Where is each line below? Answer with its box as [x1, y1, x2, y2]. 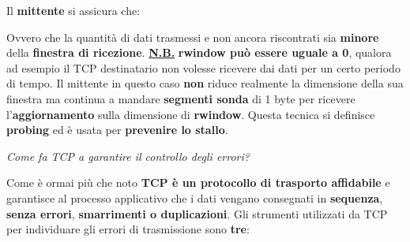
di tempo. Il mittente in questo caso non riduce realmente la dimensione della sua [6, 75, 404, 91]
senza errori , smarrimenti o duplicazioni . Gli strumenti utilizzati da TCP [6, 205, 388, 222]
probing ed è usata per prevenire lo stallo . [6, 121, 228, 138]
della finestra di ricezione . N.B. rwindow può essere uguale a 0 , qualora [6, 44, 392, 61]
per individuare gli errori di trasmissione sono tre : [6, 221, 250, 237]
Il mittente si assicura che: [6, 2, 141, 18]
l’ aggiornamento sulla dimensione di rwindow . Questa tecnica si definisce [6, 106, 375, 122]
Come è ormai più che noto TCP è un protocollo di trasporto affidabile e [6, 174, 390, 191]
